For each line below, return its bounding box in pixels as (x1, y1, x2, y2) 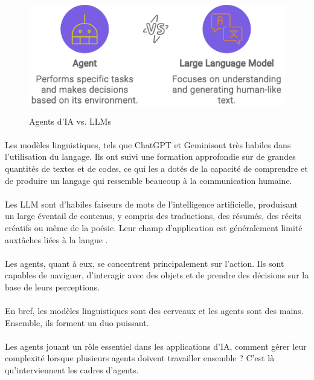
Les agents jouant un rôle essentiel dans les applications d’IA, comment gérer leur (5, 339, 307, 352)
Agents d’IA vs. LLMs (29, 114, 111, 127)
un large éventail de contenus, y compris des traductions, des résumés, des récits (5, 209, 301, 222)
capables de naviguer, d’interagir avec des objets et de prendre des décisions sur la (5, 269, 309, 281)
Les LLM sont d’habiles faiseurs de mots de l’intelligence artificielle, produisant (5, 197, 298, 210)
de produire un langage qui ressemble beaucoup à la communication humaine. (5, 174, 292, 186)
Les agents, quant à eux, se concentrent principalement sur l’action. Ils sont (5, 257, 284, 269)
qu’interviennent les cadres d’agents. (5, 364, 139, 376)
